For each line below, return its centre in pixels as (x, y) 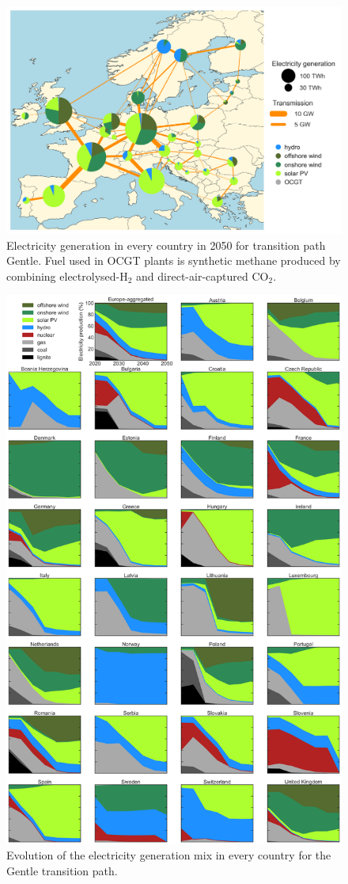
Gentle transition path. (62, 870)
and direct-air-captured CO (202, 276)
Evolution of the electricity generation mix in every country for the (169, 855)
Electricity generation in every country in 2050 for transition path (166, 245)
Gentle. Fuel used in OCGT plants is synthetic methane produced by (174, 260)
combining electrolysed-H (67, 276)
